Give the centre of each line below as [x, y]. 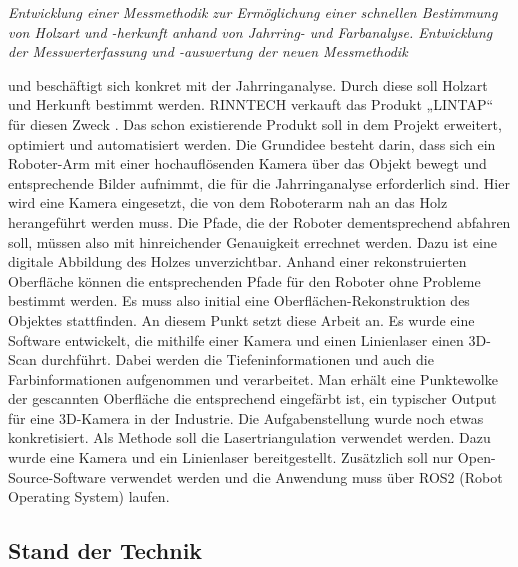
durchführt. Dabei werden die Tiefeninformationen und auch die [237, 359]
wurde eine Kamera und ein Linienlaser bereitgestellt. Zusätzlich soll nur [231, 457]
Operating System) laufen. [89, 496]
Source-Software [57, 476]
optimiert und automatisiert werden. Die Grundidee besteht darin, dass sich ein [252, 143]
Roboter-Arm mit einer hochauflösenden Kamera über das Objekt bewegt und [247, 163]
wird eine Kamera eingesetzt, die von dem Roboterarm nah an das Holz [228, 202]
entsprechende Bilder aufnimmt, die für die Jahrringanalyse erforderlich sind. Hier [259, 182]
